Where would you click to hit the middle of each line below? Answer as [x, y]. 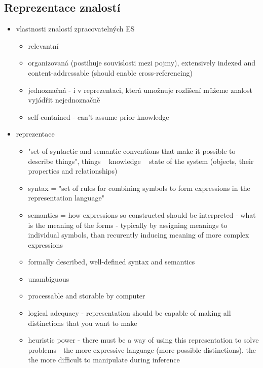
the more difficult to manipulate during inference [104, 360]
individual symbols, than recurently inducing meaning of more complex [139, 235]
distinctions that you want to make [83, 323]
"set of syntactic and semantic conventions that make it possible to [132, 150]
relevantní [43, 45]
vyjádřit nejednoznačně [64, 100]
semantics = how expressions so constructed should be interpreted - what [142, 214]
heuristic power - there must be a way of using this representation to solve [143, 340]
